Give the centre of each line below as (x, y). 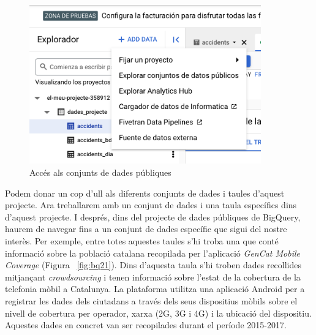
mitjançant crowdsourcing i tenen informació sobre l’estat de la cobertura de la (153, 277)
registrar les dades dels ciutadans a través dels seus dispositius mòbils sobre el (151, 300)
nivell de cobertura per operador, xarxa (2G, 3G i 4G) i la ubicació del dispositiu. (158, 313)
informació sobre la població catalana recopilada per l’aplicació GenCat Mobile (153, 253)
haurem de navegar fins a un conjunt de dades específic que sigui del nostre (146, 229)
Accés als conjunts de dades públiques (100, 172)
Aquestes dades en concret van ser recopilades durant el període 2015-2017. (146, 325)
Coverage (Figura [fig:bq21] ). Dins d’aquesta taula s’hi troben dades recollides (153, 265)
